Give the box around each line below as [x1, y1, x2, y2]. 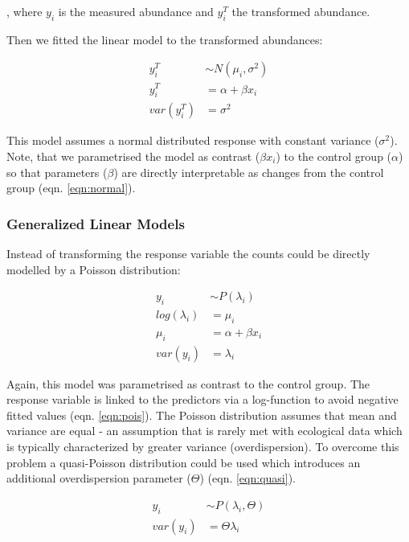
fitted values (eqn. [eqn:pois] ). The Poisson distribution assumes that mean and [6, 406, 397, 423]
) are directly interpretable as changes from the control [113, 163, 384, 180]
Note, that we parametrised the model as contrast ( [6, 147, 260, 164]
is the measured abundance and [58, 3, 214, 19]
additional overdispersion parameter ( [6, 470, 191, 487]
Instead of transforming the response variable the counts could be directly [6, 244, 370, 261]
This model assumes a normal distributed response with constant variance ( [6, 132, 379, 149]
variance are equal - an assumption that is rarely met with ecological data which [6, 422, 403, 439]
